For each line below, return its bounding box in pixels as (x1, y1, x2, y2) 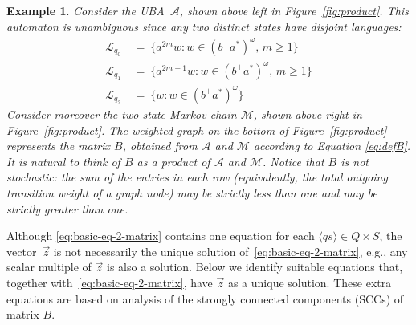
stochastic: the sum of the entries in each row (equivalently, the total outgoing (6, 169, 388, 185)
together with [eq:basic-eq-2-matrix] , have (6, 274, 213, 290)
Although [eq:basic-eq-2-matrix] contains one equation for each (6, 227, 315, 244)
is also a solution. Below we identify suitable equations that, (107, 258, 403, 275)
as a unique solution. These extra (227, 274, 392, 290)
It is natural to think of (6, 152, 120, 169)
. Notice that (262, 152, 324, 169)
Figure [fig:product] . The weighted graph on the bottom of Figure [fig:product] (6, 121, 387, 138)
